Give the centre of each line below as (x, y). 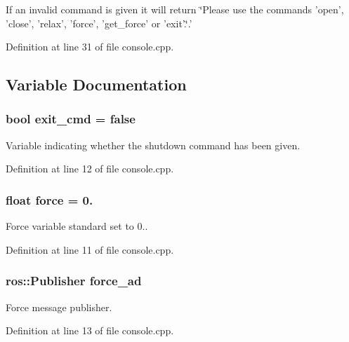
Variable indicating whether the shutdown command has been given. (153, 145)
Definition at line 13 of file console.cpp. (90, 330)
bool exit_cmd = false (71, 119)
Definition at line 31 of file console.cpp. (90, 47)
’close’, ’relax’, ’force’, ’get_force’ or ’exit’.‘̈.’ (99, 23)
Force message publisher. (59, 307)
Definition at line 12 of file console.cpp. (90, 169)
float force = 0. (50, 199)
